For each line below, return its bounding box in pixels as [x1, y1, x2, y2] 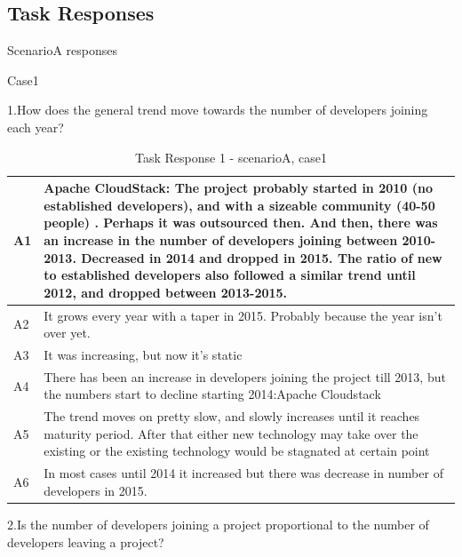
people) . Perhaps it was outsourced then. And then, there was [44, 213, 438, 232]
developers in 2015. [44, 481, 147, 499]
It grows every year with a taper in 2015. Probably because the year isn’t [44, 306, 442, 324]
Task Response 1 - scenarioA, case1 [134, 147, 327, 166]
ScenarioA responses [7, 41, 117, 60]
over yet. [44, 323, 91, 342]
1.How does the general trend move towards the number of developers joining [7, 100, 428, 119]
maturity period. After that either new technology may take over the [44, 424, 418, 442]
